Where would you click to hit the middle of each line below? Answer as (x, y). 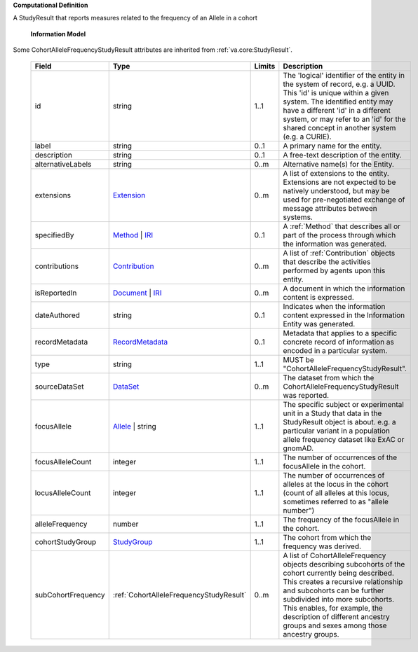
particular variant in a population (337, 431)
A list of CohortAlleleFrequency (335, 555)
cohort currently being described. (338, 573)
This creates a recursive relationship (343, 581)
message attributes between (330, 208)
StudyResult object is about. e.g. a (339, 422)
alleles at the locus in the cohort (336, 484)
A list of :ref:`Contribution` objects (339, 253)
